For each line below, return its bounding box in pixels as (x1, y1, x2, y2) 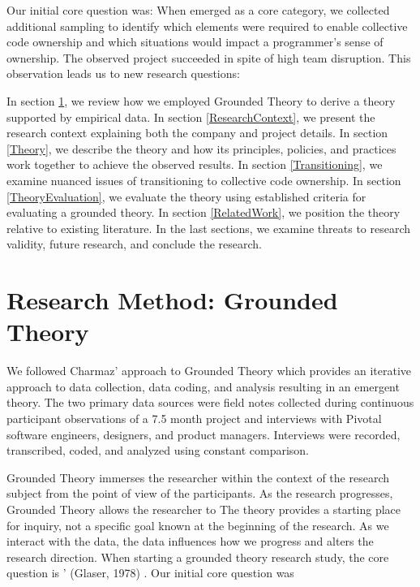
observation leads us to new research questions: (6, 65, 240, 82)
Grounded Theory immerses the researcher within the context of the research (6, 468, 390, 486)
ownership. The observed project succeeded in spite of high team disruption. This (6, 49, 411, 66)
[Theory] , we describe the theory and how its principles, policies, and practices (6, 140, 396, 157)
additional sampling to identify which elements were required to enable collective (6, 17, 408, 34)
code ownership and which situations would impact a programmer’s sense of (6, 33, 384, 50)
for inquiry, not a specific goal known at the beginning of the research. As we (6, 516, 389, 533)
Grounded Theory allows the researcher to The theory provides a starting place (6, 500, 401, 517)
